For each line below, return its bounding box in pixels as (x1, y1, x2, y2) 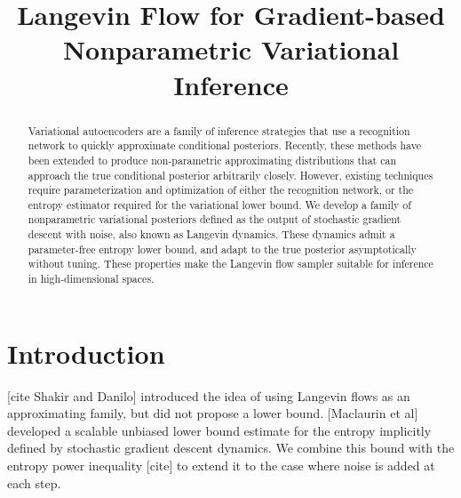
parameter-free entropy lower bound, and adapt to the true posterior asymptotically (28, 241, 417, 256)
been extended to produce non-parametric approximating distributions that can (28, 152, 397, 167)
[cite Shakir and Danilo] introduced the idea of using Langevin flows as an (7, 386, 410, 405)
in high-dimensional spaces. (28, 271, 155, 286)
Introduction (7, 334, 165, 371)
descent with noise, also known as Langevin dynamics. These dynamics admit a (28, 227, 395, 242)
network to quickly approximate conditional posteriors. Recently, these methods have (28, 138, 421, 153)
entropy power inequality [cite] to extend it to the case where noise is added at (7, 456, 435, 475)
